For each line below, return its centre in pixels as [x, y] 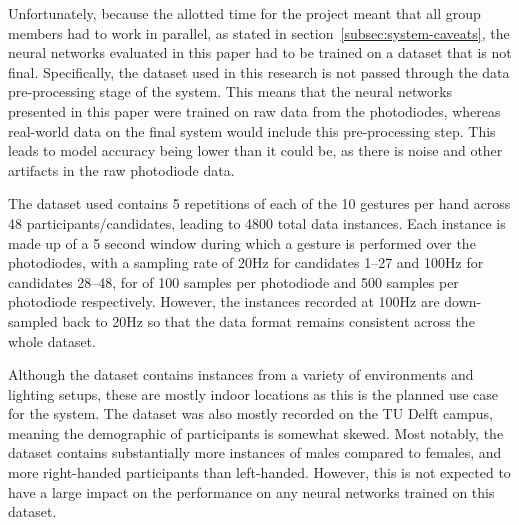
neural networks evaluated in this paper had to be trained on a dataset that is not [260, 52]
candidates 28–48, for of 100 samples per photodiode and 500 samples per [233, 281]
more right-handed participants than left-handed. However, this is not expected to [259, 472]
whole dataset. [52, 340]
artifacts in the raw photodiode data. [121, 169]
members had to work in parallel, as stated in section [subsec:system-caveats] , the [259, 32]
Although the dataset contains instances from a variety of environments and [241, 374]
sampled [33, 320]
